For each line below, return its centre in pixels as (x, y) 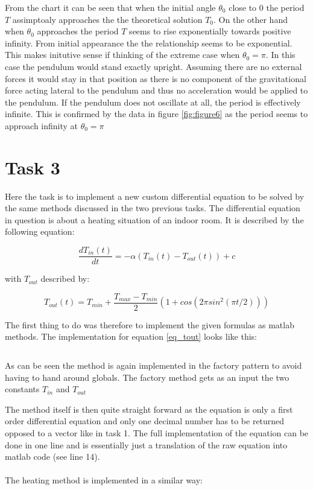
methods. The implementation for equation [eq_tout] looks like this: (131, 336)
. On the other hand (251, 19)
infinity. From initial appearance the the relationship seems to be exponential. (149, 43)
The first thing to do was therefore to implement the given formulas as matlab (150, 324)
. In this (280, 55)
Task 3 (33, 167)
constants (22, 389)
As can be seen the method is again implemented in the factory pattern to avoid (153, 365)
